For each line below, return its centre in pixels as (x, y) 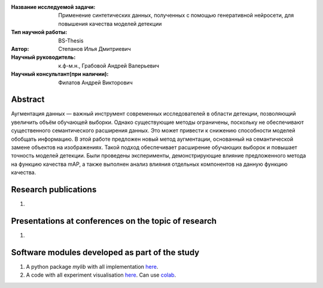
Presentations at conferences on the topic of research (114, 221)
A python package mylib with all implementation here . (92, 266)
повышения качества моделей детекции (110, 23)
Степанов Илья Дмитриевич (95, 48)
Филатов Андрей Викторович (95, 82)
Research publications (54, 190)
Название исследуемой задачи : (53, 7)
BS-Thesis (71, 40)
